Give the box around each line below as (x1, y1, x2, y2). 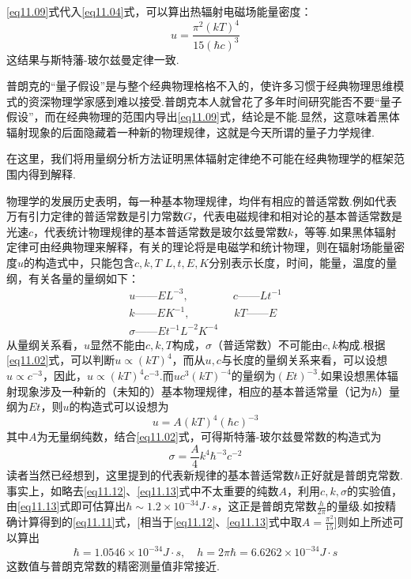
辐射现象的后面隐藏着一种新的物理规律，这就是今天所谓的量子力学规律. (6, 123, 375, 140)
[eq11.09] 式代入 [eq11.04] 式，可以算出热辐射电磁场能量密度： (6, 3, 312, 19)
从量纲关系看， (6, 336, 84, 352)
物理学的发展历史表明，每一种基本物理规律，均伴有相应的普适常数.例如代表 (6, 192, 397, 209)
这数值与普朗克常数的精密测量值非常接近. (6, 558, 220, 574)
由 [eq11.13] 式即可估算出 (6, 498, 126, 514)
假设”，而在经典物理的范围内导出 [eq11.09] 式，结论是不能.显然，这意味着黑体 (6, 108, 400, 125)
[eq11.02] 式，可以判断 (6, 352, 115, 368)
